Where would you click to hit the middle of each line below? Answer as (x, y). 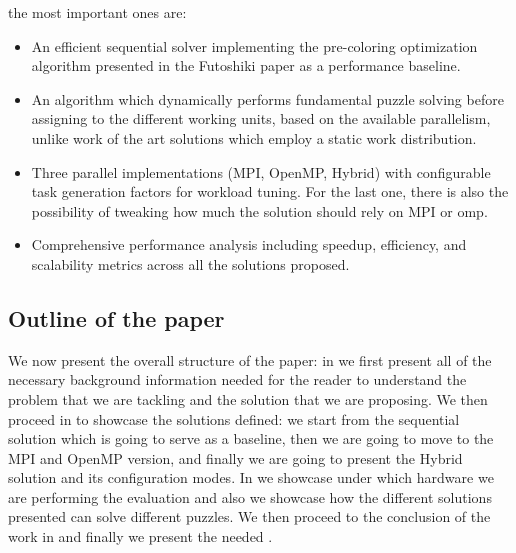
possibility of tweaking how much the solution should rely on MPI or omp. (259, 210)
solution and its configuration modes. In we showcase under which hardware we (251, 477)
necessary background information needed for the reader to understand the (237, 379)
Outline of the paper (116, 317)
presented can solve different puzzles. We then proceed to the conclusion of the (249, 516)
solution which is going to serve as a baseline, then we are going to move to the (251, 438)
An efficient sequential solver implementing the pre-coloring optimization (254, 45)
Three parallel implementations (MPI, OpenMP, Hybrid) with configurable (261, 171)
